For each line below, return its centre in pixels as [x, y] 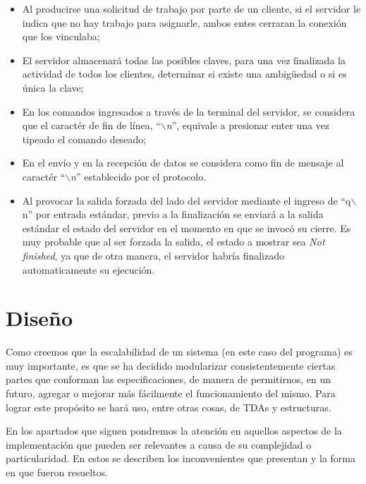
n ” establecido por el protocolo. [139, 176]
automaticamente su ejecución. [89, 269]
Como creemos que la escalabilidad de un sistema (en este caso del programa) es [179, 352]
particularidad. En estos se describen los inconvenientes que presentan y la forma [181, 458]
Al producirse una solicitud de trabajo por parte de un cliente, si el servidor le [191, 8]
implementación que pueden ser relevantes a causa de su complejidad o [159, 444]
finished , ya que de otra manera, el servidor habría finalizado [153, 255]
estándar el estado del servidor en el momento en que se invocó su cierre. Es [187, 228]
